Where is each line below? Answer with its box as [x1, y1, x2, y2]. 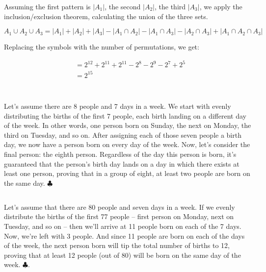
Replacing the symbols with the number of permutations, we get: [4, 42, 199, 52]
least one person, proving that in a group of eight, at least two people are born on [4, 168, 250, 178]
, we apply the [199, 1, 242, 11]
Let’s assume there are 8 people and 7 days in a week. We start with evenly [4, 101, 231, 111]
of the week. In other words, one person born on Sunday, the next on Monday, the [4, 120, 251, 130]
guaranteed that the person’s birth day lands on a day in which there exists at [4, 158, 239, 169]
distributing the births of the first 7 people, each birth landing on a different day [4, 110, 246, 121]
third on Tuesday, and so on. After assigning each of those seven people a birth [4, 129, 241, 140]
